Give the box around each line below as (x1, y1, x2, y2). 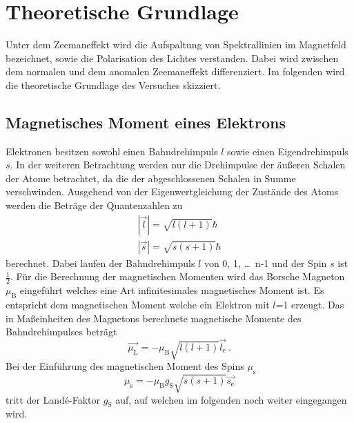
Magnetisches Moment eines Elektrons (6, 111, 286, 132)
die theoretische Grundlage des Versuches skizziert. (6, 77, 221, 92)
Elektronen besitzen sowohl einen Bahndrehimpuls (6, 144, 218, 158)
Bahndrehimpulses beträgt (6, 324, 117, 339)
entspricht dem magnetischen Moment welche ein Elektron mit (6, 297, 270, 311)
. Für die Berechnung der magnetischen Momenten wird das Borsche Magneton (10, 269, 345, 284)
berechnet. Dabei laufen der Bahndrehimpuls (6, 255, 195, 270)
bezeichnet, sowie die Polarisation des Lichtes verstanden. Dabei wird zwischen (6, 50, 339, 65)
